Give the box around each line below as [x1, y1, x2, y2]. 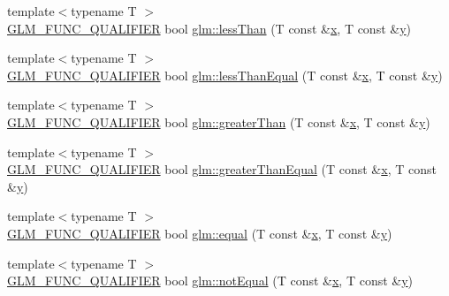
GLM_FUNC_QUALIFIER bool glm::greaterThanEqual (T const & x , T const [7, 160, 437, 178]
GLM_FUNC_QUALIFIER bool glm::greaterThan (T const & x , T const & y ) [7, 112, 430, 131]
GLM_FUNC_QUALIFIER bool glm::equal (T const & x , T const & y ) [7, 224, 392, 242]
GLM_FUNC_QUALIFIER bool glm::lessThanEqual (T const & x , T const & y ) [7, 65, 443, 84]
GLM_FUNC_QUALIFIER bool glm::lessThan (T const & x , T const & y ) [7, 19, 412, 37]
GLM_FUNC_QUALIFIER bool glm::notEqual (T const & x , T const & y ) [7, 271, 414, 290]
